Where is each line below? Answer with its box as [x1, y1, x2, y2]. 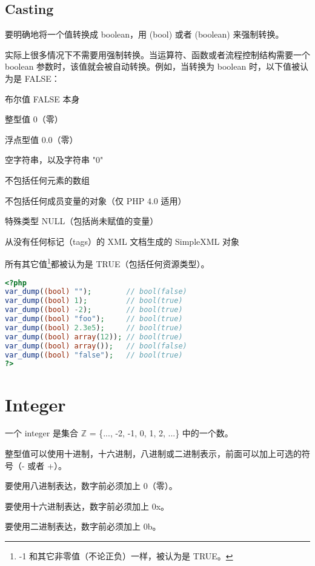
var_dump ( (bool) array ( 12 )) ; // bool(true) [5, 332, 183, 341]
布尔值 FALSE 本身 [5, 92, 80, 105]
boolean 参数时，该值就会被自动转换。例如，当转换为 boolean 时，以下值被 [5, 60, 300, 73]
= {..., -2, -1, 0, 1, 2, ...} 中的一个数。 [89, 427, 233, 439]
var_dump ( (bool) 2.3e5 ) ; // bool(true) [5, 323, 183, 332]
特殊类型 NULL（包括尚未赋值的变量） [5, 215, 159, 227]
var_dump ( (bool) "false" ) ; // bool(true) [5, 350, 183, 359]
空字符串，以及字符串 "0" [5, 153, 104, 166]
